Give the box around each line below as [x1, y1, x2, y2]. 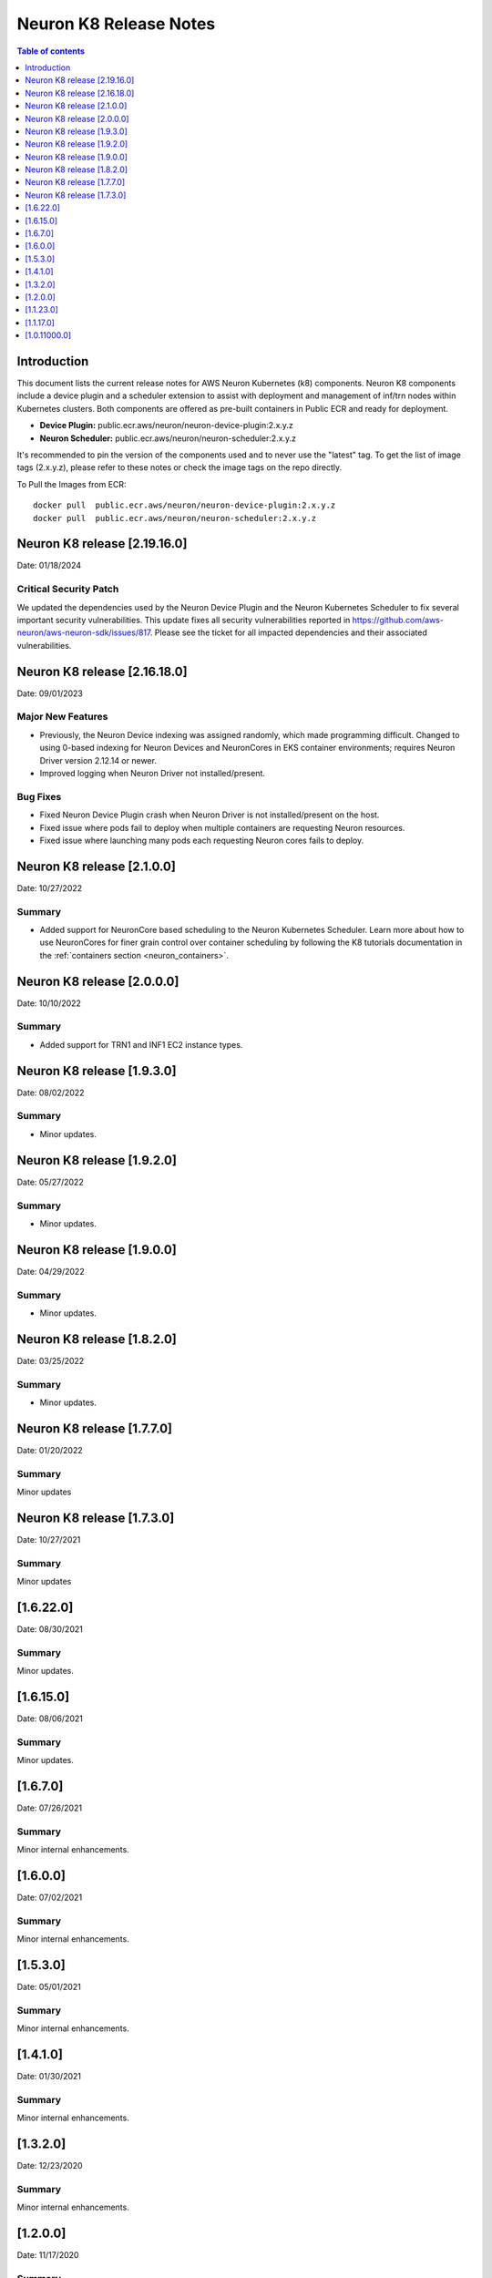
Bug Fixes [16, 790, 62, 803]
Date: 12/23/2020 [16, 2160, 83, 2171]
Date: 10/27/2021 [16, 1534, 81, 1544]
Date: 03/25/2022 [16, 1355, 85, 1366]
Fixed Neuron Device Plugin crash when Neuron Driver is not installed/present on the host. [39, 809, 380, 820]
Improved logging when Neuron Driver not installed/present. [39, 768, 266, 778]
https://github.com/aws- [352, 615, 444, 625]
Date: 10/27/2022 [16, 882, 83, 893]
